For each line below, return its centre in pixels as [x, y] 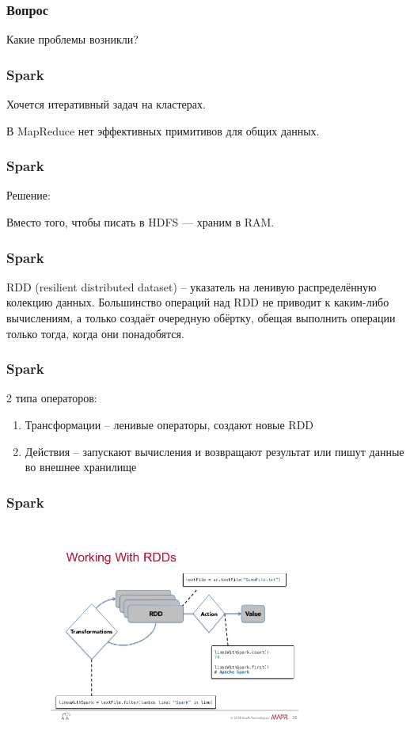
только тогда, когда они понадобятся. [95, 333]
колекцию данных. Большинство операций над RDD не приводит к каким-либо [198, 302]
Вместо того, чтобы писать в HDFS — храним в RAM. [140, 222]
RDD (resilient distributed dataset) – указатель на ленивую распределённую [192, 286]
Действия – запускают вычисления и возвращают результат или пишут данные [214, 451]
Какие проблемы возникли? [72, 39]
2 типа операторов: [52, 398]
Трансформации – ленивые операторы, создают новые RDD [169, 425]
